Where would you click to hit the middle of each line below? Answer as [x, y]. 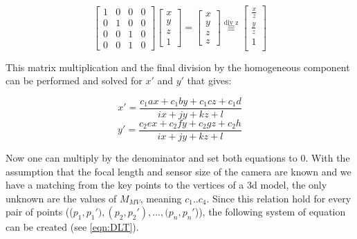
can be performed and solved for [74, 80]
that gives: [209, 80]
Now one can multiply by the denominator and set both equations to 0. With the [178, 157]
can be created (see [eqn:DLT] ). [72, 227]
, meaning [161, 198]
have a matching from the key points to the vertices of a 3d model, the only [166, 185]
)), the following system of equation [270, 212]
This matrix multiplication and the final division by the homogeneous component [178, 67]
